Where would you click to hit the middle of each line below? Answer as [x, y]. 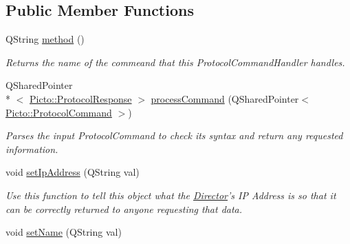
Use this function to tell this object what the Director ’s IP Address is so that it [171, 195]
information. [32, 149]
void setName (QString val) [64, 232]
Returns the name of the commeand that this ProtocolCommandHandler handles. [175, 62]
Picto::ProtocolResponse [81, 98]
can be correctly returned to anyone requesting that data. [124, 209]
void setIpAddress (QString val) [73, 172]
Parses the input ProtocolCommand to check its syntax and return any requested [174, 135]
